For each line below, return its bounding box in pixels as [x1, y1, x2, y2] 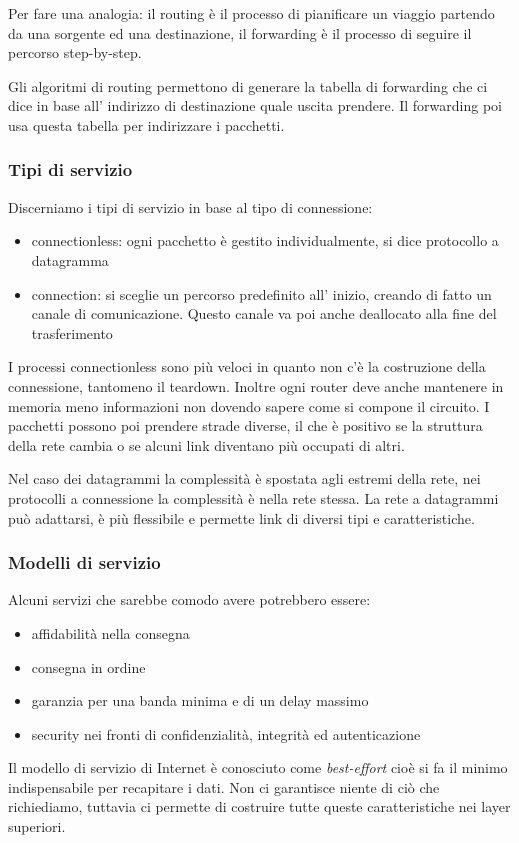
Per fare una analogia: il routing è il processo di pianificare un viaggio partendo [8, 3, 495, 23]
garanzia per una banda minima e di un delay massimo [31, 690, 369, 711]
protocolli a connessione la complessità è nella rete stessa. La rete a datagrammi [8, 487, 499, 508]
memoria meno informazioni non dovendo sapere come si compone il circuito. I [8, 395, 490, 416]
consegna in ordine [31, 656, 146, 677]
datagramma [31, 249, 109, 270]
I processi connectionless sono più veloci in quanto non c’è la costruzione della [8, 356, 486, 377]
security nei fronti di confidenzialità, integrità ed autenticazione [31, 723, 421, 744]
